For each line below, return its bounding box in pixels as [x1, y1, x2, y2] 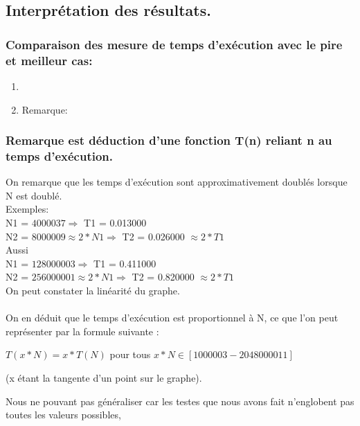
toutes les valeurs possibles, [6, 407, 121, 422]
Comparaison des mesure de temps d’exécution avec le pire [6, 35, 343, 53]
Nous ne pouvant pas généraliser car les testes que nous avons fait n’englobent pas [6, 393, 354, 408]
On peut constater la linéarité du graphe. [6, 283, 180, 297]
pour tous [109, 347, 151, 362]
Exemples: [6, 202, 49, 216]
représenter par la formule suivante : [6, 323, 159, 338]
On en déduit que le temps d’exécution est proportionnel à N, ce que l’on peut [6, 310, 339, 325]
